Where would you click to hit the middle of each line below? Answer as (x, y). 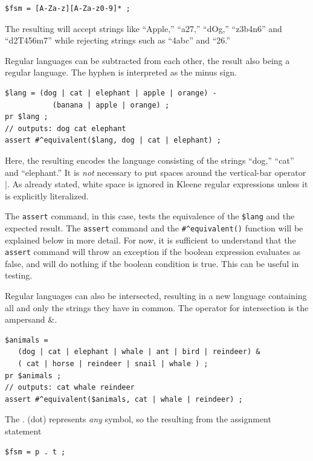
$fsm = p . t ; (35, 452)
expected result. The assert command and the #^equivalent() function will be (154, 227)
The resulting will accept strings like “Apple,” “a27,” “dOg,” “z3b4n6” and (144, 28)
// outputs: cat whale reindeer (70, 388)
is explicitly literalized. (47, 195)
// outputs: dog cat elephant (66, 128)
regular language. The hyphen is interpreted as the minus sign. (121, 72)
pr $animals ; (33, 376)
